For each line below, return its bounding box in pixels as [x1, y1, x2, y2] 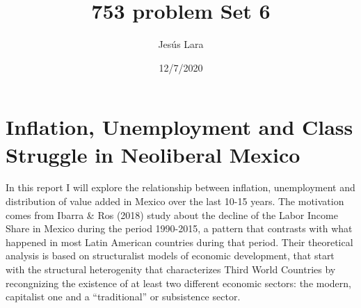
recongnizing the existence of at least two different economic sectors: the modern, [6, 275, 351, 290]
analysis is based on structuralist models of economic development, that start [6, 248, 335, 263]
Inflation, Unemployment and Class [6, 113, 353, 141]
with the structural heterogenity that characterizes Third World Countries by [6, 262, 336, 276]
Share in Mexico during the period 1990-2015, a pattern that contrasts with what [6, 221, 353, 236]
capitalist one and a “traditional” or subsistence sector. [6, 289, 241, 304]
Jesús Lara [158, 37, 204, 51]
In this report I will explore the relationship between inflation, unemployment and [6, 180, 355, 195]
